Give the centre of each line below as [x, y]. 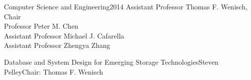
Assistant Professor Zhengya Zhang [57, 45]
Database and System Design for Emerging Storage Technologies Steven [111, 61]
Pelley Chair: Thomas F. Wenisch [54, 71]
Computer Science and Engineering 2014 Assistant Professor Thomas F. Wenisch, [126, 6]
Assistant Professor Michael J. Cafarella [64, 35]
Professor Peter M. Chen [41, 26]
